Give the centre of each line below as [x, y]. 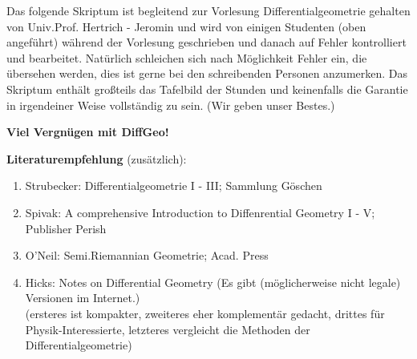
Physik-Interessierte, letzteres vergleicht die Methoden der [168, 329]
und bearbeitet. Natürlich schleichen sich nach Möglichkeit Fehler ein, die [187, 57]
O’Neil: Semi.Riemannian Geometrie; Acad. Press [147, 255]
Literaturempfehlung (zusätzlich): [97, 158]
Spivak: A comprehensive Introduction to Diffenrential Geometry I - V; [200, 212]
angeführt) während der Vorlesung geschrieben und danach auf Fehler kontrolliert [206, 42]
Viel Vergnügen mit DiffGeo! [88, 132]
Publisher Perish [66, 228]
